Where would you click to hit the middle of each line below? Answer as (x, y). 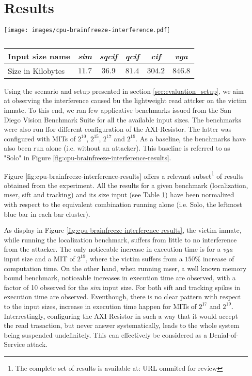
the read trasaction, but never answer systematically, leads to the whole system (122, 325)
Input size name (39, 56)
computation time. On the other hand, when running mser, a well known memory (125, 268)
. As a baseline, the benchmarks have (190, 138)
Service (15, 344)
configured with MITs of (40, 138)
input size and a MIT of (39, 258)
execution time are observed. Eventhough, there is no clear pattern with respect (122, 297)
